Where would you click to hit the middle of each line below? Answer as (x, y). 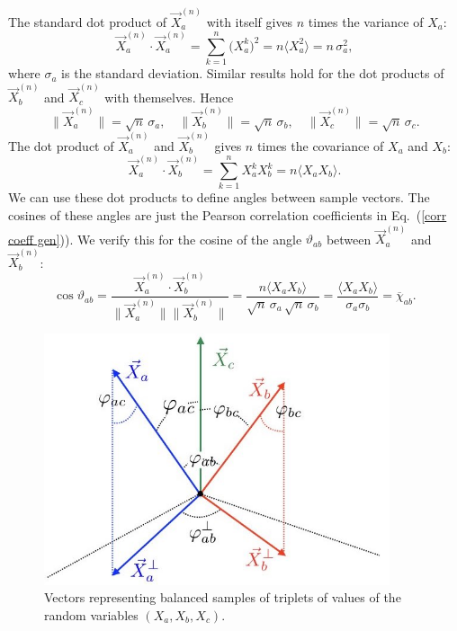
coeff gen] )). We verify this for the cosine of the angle (155, 239)
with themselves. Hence (169, 97)
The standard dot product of (87, 21)
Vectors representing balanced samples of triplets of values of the (223, 597)
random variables (91, 614)
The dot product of (61, 145)
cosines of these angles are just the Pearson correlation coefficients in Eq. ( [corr (228, 214)
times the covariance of (320, 145)
